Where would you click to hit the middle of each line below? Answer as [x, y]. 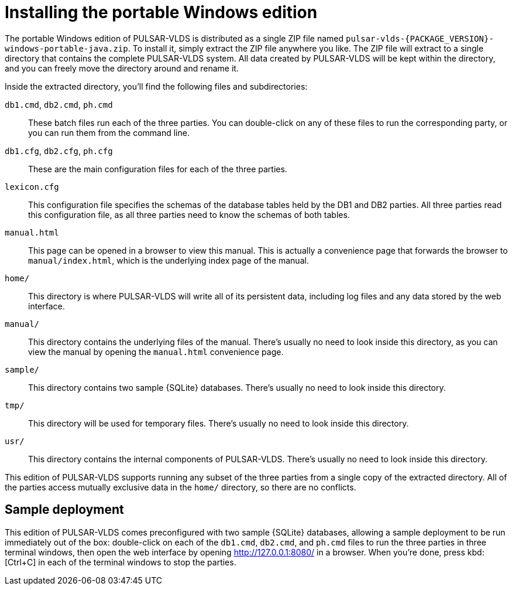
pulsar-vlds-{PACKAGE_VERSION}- [420, 38]
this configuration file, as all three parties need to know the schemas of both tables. [189, 214]
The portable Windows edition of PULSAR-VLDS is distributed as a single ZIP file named [174, 38]
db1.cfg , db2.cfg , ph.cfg [59, 151]
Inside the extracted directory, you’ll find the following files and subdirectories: [156, 86]
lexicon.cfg [32, 187]
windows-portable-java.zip [66, 48]
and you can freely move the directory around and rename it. [122, 68]
